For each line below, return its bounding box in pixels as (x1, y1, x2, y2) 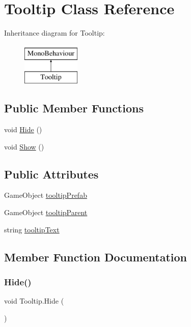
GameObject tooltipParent (4, 207, 88, 218)
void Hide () (4, 124, 42, 135)
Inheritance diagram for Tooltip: (4, 27, 105, 38)
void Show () (4, 141, 44, 152)
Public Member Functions (4, 100, 144, 116)
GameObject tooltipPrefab (4, 190, 87, 200)
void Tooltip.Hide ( (4, 295, 64, 306)
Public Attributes (4, 166, 99, 182)
